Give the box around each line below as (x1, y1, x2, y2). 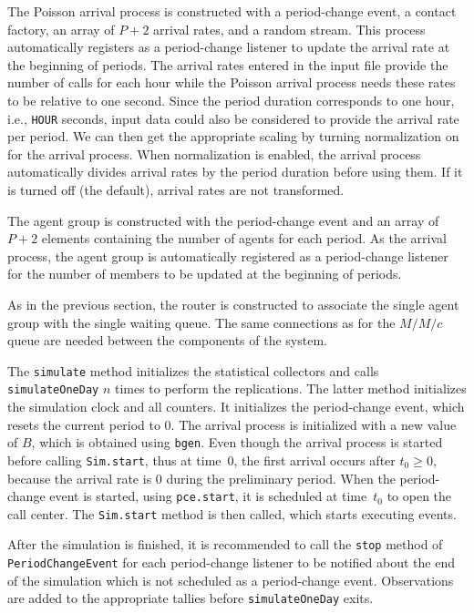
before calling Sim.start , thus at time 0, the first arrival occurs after (7, 450, 396, 469)
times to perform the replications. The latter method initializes (114, 379, 467, 398)
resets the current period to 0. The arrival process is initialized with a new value (7, 414, 457, 434)
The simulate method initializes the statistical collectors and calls (7, 361, 379, 380)
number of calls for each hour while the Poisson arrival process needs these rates (7, 73, 456, 92)
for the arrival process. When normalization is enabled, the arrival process (7, 144, 421, 163)
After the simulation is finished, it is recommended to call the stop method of (7, 535, 443, 554)
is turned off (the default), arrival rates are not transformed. (7, 180, 345, 199)
